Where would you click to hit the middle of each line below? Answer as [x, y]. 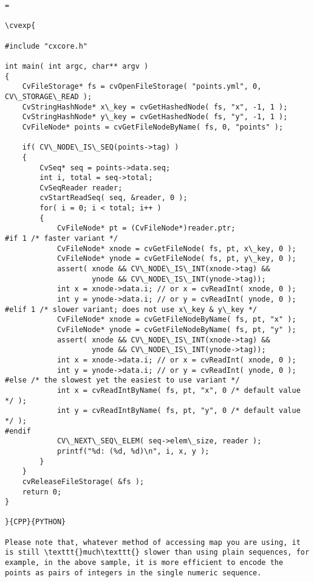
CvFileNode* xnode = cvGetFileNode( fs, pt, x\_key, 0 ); [176, 248]
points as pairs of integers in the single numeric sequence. [133, 573]
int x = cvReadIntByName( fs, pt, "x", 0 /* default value [179, 390]
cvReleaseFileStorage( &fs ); [83, 481]
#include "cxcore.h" [46, 46]
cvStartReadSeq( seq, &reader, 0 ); [114, 198]
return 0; [42, 492]
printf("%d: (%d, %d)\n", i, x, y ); [133, 451]
